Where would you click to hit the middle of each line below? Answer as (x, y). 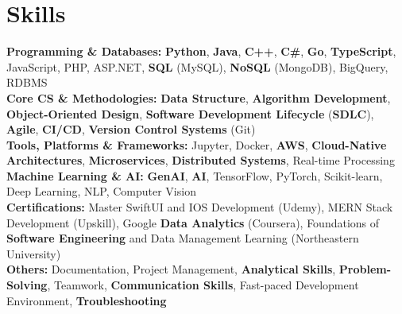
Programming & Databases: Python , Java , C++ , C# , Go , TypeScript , (201, 51)
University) (34, 253)
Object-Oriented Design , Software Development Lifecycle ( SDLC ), (190, 113)
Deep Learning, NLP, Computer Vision (101, 191)
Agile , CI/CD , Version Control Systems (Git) (131, 129)
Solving (27, 285)
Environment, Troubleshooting (87, 300)
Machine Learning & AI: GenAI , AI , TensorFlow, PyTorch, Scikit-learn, (195, 175)
